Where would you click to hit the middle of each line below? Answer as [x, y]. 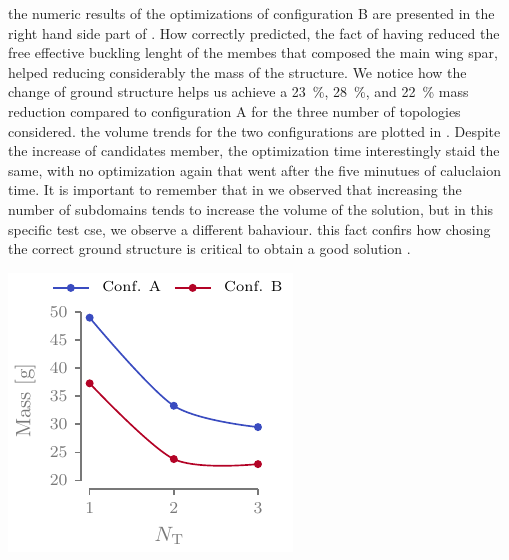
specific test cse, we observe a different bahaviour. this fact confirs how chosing [249, 228]
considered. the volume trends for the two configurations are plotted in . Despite [254, 130]
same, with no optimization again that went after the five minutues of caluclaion [254, 169]
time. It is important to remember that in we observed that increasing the [235, 189]
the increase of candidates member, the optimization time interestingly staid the [254, 150]
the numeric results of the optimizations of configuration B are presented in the [251, 13]
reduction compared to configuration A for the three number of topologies [234, 110]
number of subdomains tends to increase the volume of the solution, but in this [251, 208]
